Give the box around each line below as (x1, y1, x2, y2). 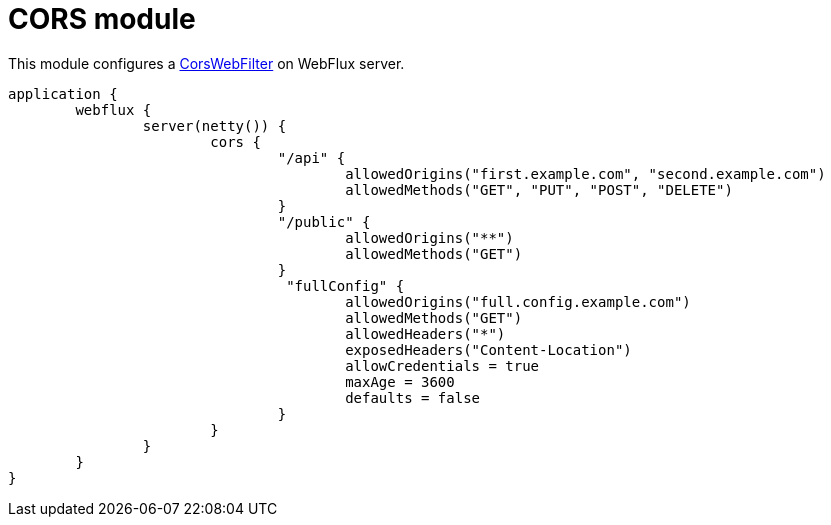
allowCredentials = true (345, 357, 540, 374)
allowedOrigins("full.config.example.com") (345, 293, 691, 310)
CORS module (8, 2, 196, 36)
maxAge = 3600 (345, 373, 455, 390)
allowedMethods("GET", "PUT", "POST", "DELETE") (345, 181, 733, 198)
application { (8, 85, 118, 102)
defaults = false (345, 389, 481, 406)
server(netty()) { (142, 117, 287, 134)
